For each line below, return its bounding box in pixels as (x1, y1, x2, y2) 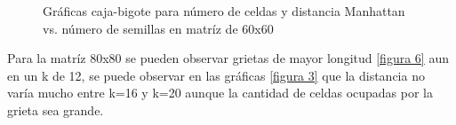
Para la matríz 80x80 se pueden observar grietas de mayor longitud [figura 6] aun (7, 49, 449, 67)
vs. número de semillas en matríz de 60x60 (43, 19, 274, 37)
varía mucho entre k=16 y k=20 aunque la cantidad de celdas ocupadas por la (7, 83, 433, 102)
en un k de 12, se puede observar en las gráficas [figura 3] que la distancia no (7, 66, 425, 84)
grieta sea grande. (7, 100, 104, 119)
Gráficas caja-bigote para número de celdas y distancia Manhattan (43, 2, 405, 20)
